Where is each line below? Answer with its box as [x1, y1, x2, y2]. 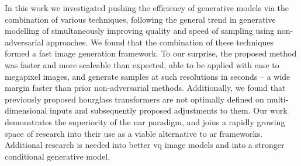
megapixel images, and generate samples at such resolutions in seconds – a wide [5, 70, 290, 82]
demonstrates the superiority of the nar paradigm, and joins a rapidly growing [5, 115, 285, 128]
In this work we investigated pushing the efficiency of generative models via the [5, 2, 289, 13]
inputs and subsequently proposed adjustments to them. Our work [50, 104, 288, 116]
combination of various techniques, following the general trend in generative [5, 13, 276, 25]
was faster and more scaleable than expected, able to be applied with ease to [5, 58, 279, 70]
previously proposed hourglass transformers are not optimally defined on [5, 93, 264, 105]
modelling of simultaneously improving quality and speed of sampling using [5, 24, 275, 37]
